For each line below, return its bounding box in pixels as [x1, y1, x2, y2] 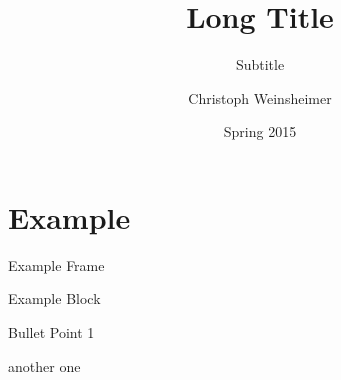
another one [8, 355, 81, 376]
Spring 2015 [223, 121, 297, 142]
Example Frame [8, 254, 105, 275]
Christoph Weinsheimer [188, 87, 332, 108]
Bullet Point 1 [8, 322, 95, 343]
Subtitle [235, 54, 285, 75]
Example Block [8, 288, 101, 309]
